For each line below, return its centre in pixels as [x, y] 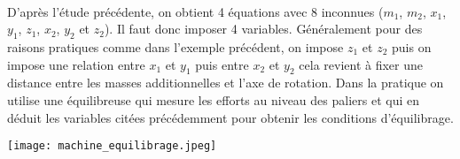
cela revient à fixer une [361, 64]
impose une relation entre [76, 64]
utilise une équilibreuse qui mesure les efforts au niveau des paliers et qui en [213, 99]
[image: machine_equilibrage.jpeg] [112, 146]
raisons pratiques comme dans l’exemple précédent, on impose [175, 46]
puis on [411, 46]
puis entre [222, 64]
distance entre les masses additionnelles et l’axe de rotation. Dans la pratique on [226, 83]
